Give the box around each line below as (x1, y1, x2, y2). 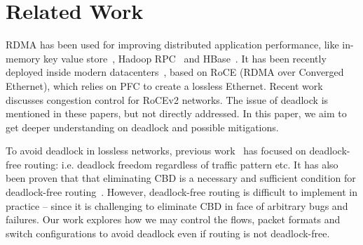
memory (6, 51, 41, 65)
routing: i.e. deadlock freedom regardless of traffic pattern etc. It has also (24, 157, 338, 171)
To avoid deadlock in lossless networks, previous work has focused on (6, 143, 306, 158)
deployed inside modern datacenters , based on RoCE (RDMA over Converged (6, 65, 344, 79)
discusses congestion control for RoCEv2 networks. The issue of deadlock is (6, 92, 329, 107)
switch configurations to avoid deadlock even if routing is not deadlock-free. (6, 225, 330, 240)
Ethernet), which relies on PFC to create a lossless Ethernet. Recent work (6, 78, 323, 93)
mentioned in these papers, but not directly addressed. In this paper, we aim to (6, 106, 347, 121)
